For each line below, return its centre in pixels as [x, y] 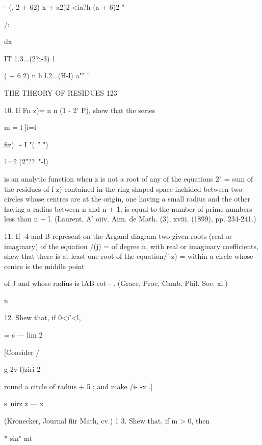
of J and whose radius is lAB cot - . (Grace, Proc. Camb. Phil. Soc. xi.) [116, 283]
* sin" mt [18, 438]
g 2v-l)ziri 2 [22, 369]
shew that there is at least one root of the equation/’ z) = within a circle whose [129, 256]
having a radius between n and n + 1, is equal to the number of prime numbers [128, 208]
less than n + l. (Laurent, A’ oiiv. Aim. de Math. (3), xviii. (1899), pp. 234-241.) [130, 219]
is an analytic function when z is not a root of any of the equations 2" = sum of [129, 178]
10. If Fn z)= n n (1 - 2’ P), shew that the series [80, 110]
